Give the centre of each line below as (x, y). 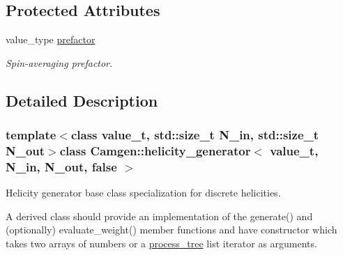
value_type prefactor (51, 39)
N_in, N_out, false (61, 166)
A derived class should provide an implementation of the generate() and (159, 216)
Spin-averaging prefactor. (59, 62)
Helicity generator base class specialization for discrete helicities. (143, 193)
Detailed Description (82, 100)
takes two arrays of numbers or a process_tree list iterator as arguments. (161, 244)
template (31, 135)
